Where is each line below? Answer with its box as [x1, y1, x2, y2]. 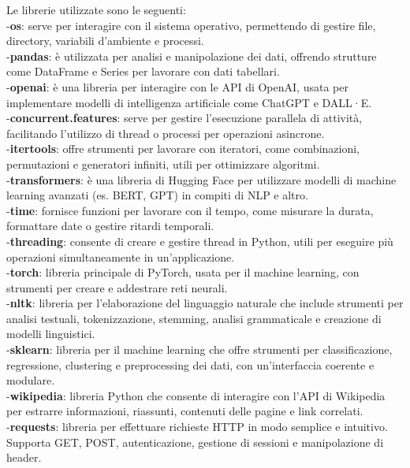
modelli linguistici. [6, 325, 95, 342]
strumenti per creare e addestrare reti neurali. [6, 279, 228, 295]
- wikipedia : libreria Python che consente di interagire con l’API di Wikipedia [6, 387, 386, 403]
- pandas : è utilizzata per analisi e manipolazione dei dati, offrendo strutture [6, 47, 377, 64]
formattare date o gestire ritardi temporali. [6, 217, 214, 234]
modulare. [6, 372, 55, 388]
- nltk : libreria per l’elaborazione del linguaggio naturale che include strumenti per [6, 295, 404, 311]
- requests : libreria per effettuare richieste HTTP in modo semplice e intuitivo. [6, 418, 388, 435]
